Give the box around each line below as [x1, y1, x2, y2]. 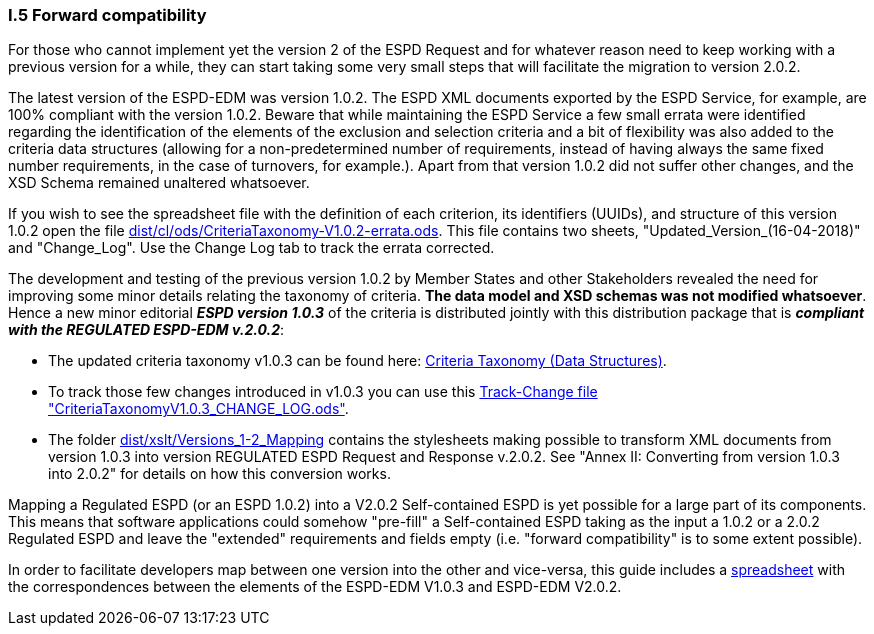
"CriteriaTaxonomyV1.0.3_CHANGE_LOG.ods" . [48, 400, 349, 418]
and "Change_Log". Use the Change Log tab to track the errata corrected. [8, 239, 495, 257]
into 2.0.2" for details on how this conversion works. [48, 465, 391, 483]
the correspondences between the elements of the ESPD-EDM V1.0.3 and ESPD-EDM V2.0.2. [8, 578, 622, 596]
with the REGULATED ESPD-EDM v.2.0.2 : [8, 321, 285, 339]
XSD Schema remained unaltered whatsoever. [8, 174, 310, 192]
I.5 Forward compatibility [8, 5, 207, 25]
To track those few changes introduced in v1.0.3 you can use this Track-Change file [48, 383, 598, 401]
